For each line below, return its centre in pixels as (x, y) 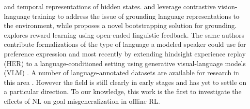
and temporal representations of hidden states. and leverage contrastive (110, 6)
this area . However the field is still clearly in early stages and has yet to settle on (125, 82)
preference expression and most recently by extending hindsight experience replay (125, 53)
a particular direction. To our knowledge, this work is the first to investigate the (123, 91)
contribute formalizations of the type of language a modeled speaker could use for (125, 44)
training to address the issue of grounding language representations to (136, 16)
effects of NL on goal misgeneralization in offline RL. (82, 101)
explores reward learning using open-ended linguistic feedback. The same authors (124, 34)
